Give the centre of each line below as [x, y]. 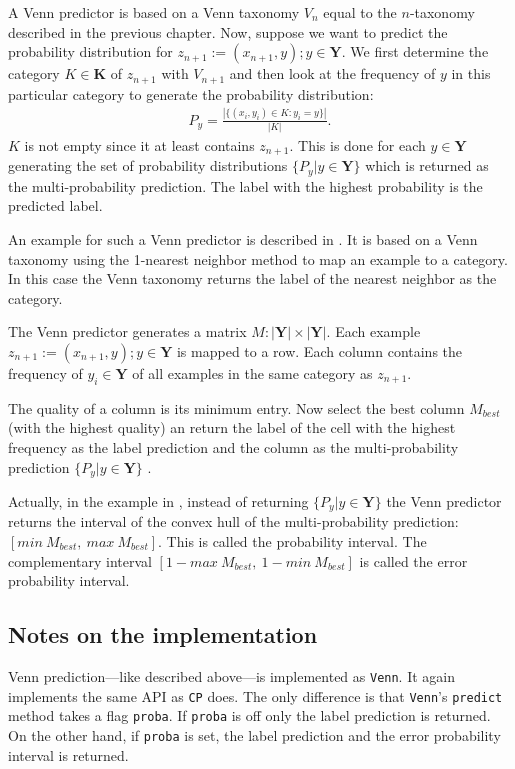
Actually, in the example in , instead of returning [158, 500]
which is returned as [427, 165]
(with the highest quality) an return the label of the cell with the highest [232, 427]
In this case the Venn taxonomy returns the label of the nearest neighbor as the [252, 278]
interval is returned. [68, 754]
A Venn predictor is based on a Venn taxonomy [154, 12]
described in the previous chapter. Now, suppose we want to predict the [228, 31]
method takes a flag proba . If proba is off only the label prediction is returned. [249, 715]
